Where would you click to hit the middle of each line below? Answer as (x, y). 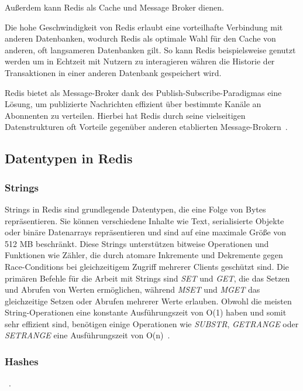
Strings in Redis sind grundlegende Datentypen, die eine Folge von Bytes (135, 209)
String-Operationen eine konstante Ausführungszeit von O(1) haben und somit (146, 312)
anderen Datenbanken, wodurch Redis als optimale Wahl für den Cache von (140, 38)
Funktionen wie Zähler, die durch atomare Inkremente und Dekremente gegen (144, 255)
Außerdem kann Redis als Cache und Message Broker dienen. (114, 7)
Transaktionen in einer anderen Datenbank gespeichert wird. (113, 72)
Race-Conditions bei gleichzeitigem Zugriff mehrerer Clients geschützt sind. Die (147, 266)
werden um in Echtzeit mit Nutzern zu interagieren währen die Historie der (140, 61)
